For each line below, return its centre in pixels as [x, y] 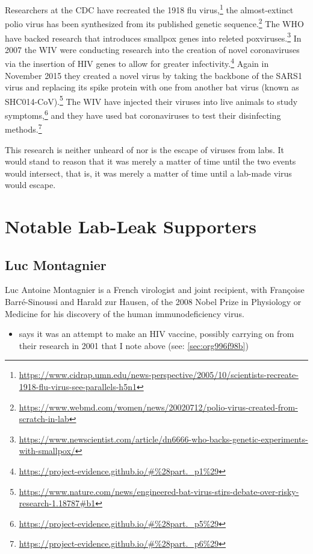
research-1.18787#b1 [57, 503]
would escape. [30, 185]
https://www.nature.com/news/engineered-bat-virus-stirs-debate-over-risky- [159, 491]
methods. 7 [23, 128]
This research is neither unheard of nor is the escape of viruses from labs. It [145, 149]
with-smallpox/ [47, 451]
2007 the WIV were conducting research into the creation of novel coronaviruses [152, 49]
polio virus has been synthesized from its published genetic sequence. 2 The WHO [154, 23]
